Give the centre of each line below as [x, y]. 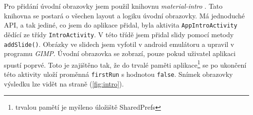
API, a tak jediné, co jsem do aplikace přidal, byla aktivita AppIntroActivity [121, 25]
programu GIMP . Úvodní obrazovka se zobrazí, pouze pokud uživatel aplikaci [120, 53]
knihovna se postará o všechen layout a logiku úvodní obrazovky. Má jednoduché [125, 15]
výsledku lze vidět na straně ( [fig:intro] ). [64, 83]
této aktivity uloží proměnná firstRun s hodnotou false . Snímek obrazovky [118, 74]
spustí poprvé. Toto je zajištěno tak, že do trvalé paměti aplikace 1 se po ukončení [125, 64]
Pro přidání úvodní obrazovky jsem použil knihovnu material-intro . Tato [113, 6]
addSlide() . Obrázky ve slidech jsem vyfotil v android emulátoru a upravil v [119, 44]
